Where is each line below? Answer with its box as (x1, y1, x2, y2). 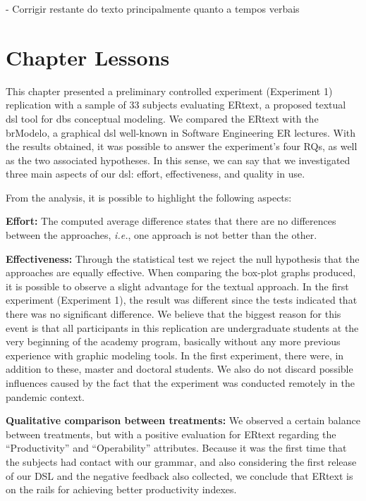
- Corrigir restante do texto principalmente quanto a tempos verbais (6, 1, 300, 16)
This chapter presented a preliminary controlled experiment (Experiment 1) (6, 83, 333, 98)
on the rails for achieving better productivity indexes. (6, 482, 237, 497)
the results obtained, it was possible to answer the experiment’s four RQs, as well (6, 139, 358, 154)
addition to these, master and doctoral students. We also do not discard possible (6, 361, 353, 376)
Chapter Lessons (6, 42, 170, 71)
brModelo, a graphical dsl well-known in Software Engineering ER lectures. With (6, 125, 356, 140)
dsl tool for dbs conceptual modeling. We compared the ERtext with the (6, 111, 319, 125)
